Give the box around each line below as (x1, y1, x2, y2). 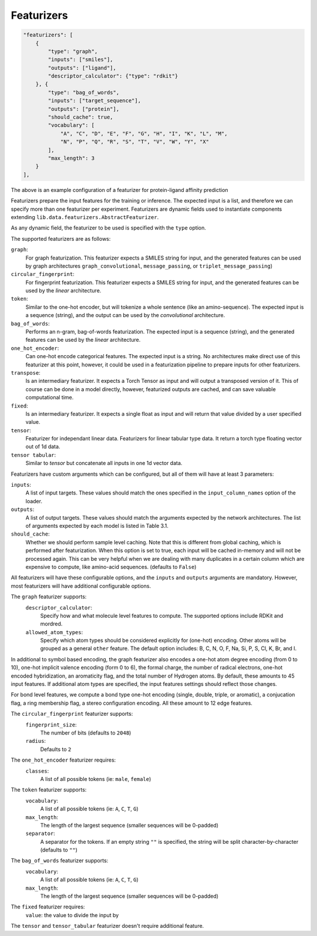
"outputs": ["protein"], (48, 106, 120, 112)
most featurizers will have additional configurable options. (11, 582, 151, 590)
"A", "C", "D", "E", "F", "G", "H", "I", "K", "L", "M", (60, 130, 228, 137)
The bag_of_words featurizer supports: (11, 857, 109, 864)
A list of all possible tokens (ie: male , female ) (40, 775, 151, 782)
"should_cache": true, (48, 114, 114, 120)
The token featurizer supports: (11, 786, 87, 793)
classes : (25, 767, 49, 775)
